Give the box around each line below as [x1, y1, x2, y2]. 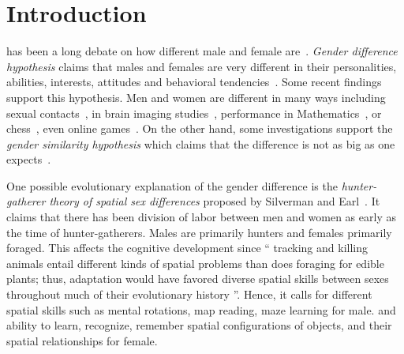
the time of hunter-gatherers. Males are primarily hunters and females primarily [6, 224, 392, 240]
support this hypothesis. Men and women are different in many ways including [6, 88, 386, 105]
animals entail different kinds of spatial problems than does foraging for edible [6, 254, 384, 271]
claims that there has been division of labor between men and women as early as [6, 209, 396, 225]
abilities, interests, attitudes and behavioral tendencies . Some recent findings [6, 73, 382, 90]
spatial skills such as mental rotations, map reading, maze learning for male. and [6, 301, 396, 318]
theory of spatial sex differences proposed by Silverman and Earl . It [49, 193, 380, 209]
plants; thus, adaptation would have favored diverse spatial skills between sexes [6, 270, 389, 287]
